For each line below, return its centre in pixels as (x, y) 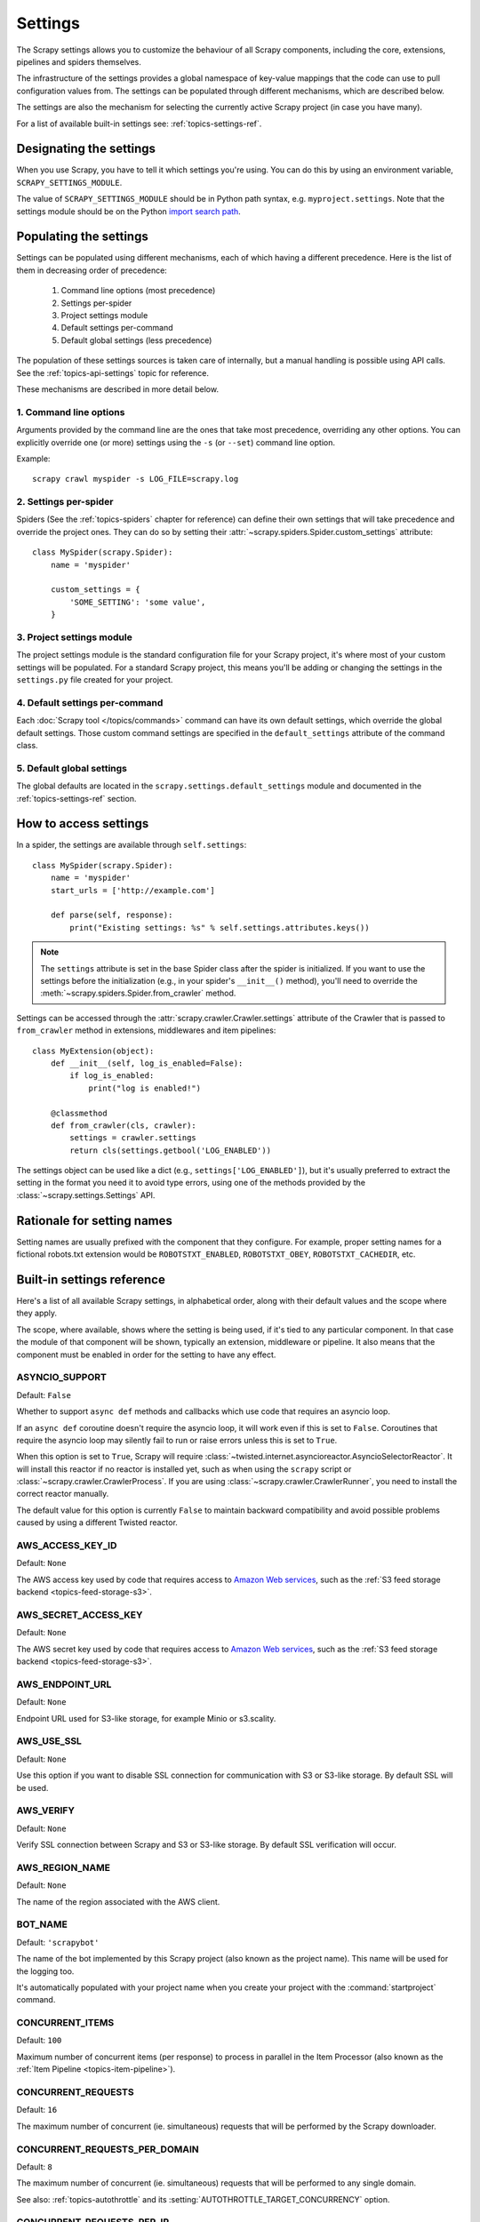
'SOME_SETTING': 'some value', (138, 602)
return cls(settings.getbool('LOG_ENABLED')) (170, 1150)
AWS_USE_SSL (49, 1741)
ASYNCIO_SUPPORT (61, 1378)
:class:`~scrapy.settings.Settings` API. (86, 1195)
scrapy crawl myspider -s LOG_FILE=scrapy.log (136, 479)
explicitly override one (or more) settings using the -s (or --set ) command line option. (176, 442)
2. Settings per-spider (65, 502)
